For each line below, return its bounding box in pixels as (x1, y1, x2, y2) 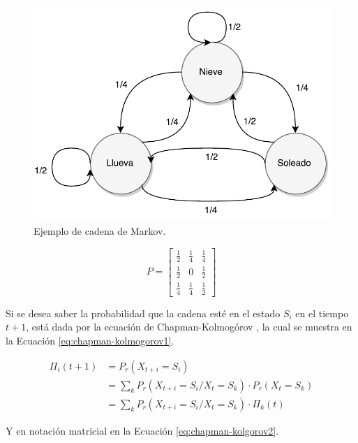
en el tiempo (295, 305, 349, 320)
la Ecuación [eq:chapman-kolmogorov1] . (6, 333, 174, 347)
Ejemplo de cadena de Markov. (33, 224, 166, 238)
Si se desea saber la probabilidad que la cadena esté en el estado (6, 305, 281, 320)
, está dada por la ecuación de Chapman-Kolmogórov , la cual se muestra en (26, 319, 352, 334)
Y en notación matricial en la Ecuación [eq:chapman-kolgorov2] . (6, 423, 279, 437)
